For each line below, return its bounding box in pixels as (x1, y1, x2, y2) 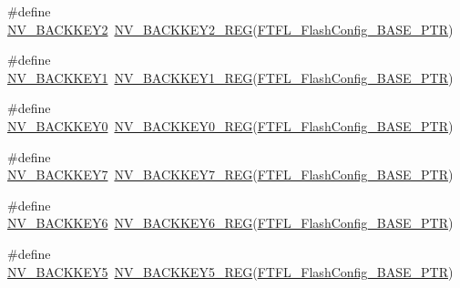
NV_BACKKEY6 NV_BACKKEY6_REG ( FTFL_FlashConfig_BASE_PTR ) (7, 213, 454, 232)
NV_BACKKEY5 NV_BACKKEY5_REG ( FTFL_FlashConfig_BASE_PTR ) (7, 262, 454, 281)
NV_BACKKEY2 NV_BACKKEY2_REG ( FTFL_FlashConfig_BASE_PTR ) (7, 19, 454, 38)
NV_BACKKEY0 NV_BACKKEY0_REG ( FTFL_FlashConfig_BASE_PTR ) (7, 116, 454, 135)
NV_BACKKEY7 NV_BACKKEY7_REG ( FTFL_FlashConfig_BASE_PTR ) (7, 165, 454, 184)
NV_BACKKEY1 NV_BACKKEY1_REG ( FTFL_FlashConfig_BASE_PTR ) (7, 67, 454, 87)
